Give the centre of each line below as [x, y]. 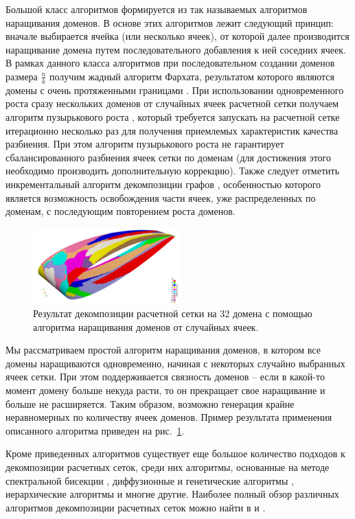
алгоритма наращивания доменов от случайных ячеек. [146, 326]
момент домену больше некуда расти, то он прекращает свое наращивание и [165, 390]
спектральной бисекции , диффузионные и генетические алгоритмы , [150, 480]
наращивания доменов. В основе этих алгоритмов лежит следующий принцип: [170, 22]
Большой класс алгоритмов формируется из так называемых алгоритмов [157, 9]
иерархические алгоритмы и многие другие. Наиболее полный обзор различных [172, 494]
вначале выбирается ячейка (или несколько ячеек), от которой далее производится [177, 36]
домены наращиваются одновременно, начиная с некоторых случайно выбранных [175, 363]
